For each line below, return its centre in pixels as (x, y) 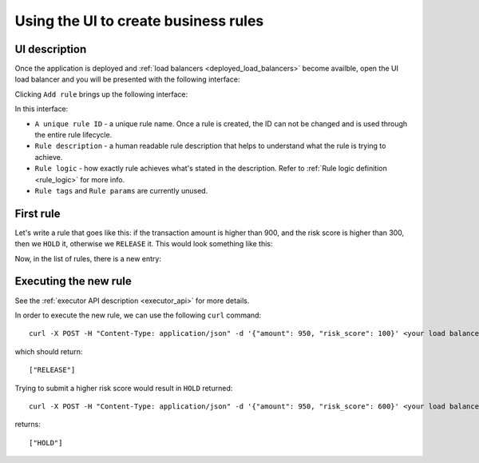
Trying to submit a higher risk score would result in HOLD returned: (124, 388)
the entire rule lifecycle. (73, 135)
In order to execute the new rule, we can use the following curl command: (138, 315)
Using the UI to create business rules (139, 21)
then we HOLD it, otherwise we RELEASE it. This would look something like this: (144, 244)
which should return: (49, 351)
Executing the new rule (73, 281)
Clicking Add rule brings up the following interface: (101, 94)
